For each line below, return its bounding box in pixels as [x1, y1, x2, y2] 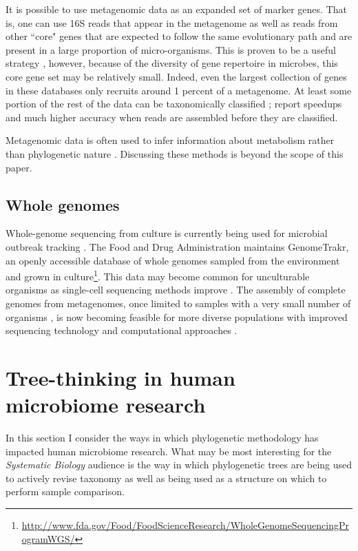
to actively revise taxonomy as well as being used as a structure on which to [6, 470, 327, 485]
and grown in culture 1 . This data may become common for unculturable [6, 267, 310, 283]
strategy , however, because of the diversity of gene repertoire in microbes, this [6, 56, 338, 70]
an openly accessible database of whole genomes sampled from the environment [6, 253, 340, 267]
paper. [6, 160, 32, 174]
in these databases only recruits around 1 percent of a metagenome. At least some [6, 83, 352, 97]
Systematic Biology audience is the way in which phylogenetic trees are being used [6, 457, 352, 472]
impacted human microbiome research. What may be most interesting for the [6, 444, 332, 458]
